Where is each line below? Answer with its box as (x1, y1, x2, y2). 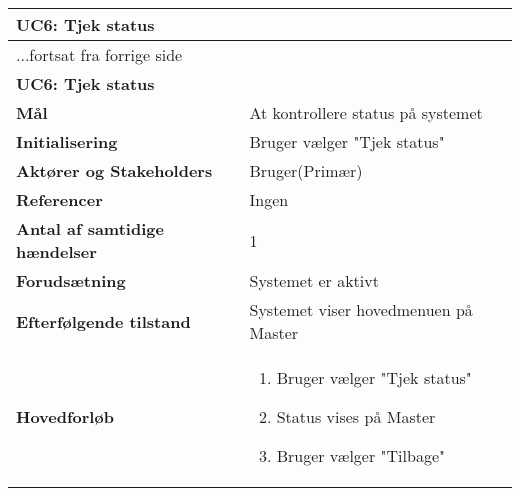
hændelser (16, 240, 97, 263)
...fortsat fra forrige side (16, 43, 183, 66)
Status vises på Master (276, 405, 436, 428)
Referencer (16, 188, 103, 211)
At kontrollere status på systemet (249, 101, 483, 124)
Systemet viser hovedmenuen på (249, 298, 473, 321)
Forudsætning (16, 269, 126, 292)
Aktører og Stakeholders (16, 159, 213, 182)
